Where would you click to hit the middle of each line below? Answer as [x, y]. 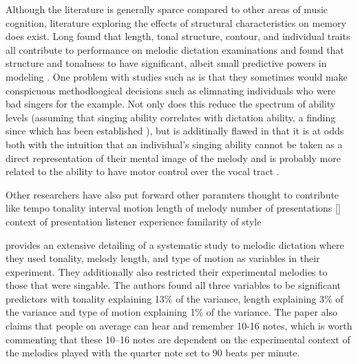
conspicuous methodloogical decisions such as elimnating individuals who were [171, 90]
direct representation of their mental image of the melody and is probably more [173, 158]
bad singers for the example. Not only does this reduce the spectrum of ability [171, 104]
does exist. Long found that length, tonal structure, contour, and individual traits [178, 36]
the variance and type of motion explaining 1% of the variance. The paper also [172, 312]
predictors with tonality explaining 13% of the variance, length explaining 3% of [175, 298]
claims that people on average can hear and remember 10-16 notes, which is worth [179, 326]
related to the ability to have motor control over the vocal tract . [143, 171]
